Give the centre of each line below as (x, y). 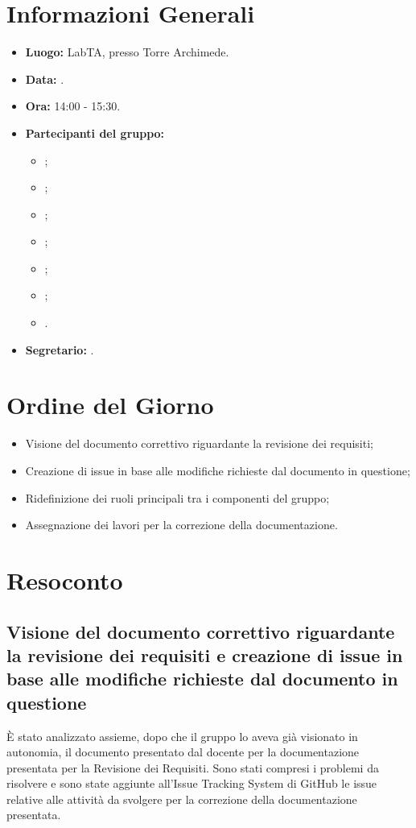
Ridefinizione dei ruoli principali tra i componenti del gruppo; (177, 497)
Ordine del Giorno (110, 405)
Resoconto (65, 580)
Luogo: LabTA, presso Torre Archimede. (127, 52)
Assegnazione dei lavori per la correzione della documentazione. (181, 525)
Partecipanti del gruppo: (95, 132)
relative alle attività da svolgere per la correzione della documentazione (182, 799)
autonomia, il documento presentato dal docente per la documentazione (183, 752)
